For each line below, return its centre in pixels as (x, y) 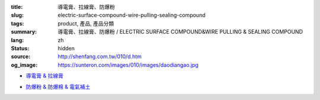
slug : (17, 15)
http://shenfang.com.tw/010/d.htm (100, 57)
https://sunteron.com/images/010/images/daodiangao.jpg (128, 64)
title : (17, 7)
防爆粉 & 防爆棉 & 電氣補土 (58, 86)
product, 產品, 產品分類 (86, 23)
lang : (17, 40)
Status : (20, 48)
